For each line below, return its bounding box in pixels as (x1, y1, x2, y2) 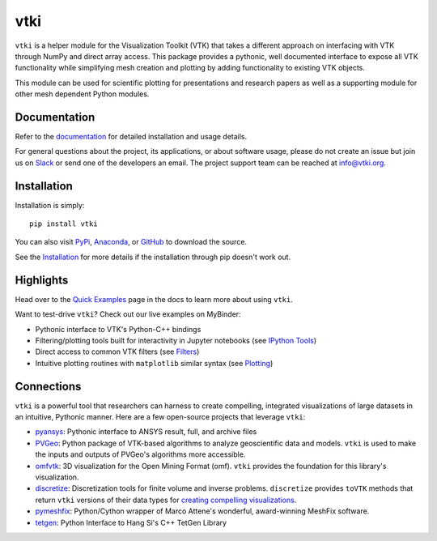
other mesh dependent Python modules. (15, 89, 150, 99)
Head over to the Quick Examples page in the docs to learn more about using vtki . (15, 294, 293, 304)
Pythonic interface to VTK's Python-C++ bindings (35, 324, 202, 334)
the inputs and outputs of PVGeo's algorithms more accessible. (35, 449, 246, 459)
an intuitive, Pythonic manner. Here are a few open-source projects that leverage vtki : (15, 412, 306, 422)
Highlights (15, 273, 69, 287)
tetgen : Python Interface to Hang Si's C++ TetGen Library (35, 518, 227, 527)
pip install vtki (29, 219, 98, 228)
